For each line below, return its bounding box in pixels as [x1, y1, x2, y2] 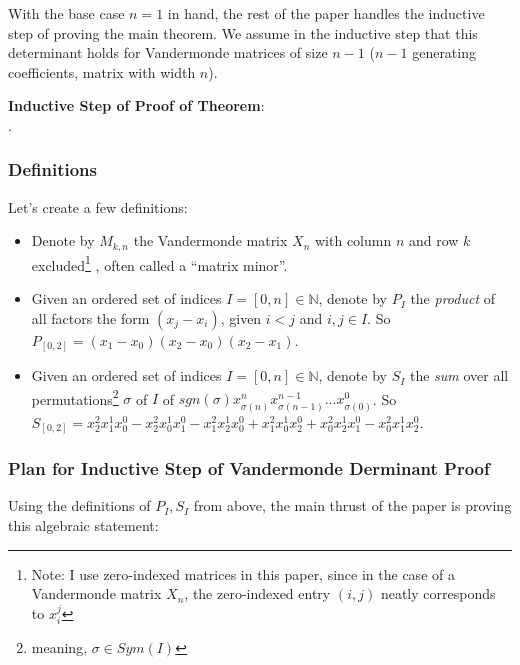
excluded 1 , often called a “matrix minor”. [31, 251, 288, 275]
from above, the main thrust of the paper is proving [193, 495, 512, 516]
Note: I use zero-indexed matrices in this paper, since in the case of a [31, 563, 455, 584]
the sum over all [409, 365, 509, 386]
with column [314, 230, 392, 251]
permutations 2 [31, 385, 119, 409]
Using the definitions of [8, 495, 151, 516]
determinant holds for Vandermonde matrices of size [8, 42, 328, 63]
